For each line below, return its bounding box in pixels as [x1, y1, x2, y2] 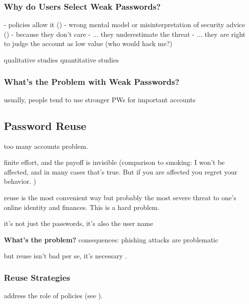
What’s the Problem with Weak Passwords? [4, 75, 180, 87]
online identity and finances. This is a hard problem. [4, 202, 160, 212]
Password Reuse [4, 118, 87, 133]
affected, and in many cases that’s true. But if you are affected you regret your [4, 166, 238, 176]
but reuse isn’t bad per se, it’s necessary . [4, 251, 127, 261]
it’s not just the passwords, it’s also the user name [4, 218, 153, 228]
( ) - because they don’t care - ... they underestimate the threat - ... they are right [4, 29, 246, 39]
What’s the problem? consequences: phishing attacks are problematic [4, 234, 218, 244]
